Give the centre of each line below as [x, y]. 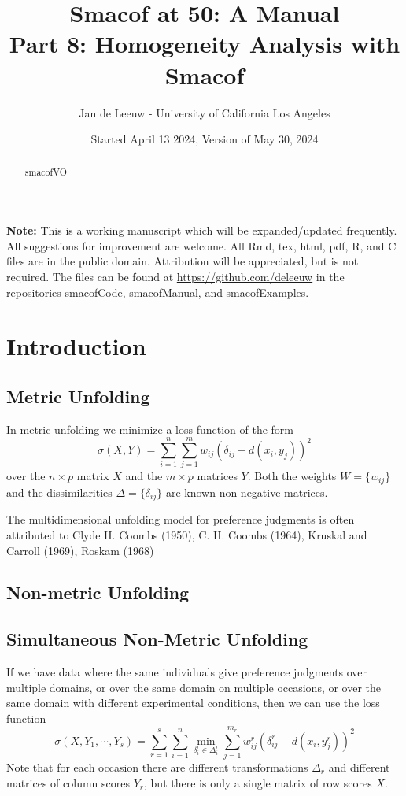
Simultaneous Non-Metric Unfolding [157, 639]
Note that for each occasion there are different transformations [157, 766]
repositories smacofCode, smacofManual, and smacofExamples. [158, 292]
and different [359, 766]
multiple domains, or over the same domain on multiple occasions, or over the [194, 687]
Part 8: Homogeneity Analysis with [205, 44]
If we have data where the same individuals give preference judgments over [187, 672]
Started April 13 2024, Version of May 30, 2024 [205, 139]
